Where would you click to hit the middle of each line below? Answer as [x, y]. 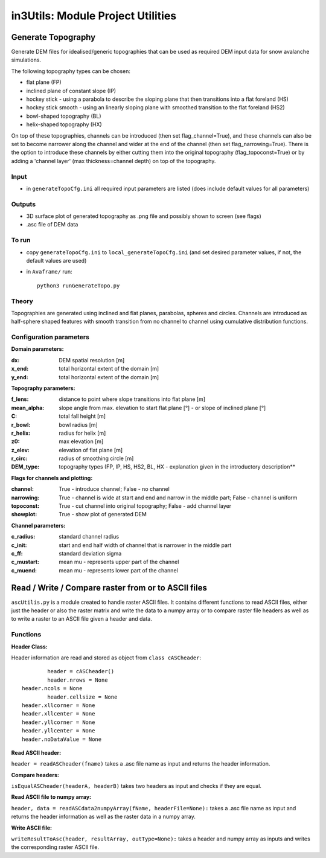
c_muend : [24, 570]
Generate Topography [53, 37]
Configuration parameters [50, 337]
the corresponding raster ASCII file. [55, 847]
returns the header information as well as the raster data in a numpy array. [104, 817]
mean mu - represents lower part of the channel [118, 570]
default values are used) [56, 260]
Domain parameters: [37, 349]
